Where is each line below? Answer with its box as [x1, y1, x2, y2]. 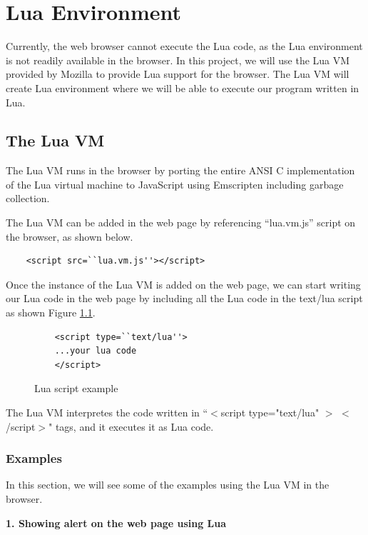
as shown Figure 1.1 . [6, 305, 96, 320]
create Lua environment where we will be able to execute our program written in [6, 80, 359, 95]
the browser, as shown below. [6, 229, 133, 244]
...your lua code [54, 346, 137, 356]
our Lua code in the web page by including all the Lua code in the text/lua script [6, 291, 363, 306]
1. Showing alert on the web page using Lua [6, 515, 227, 530]
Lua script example [34, 381, 118, 396]
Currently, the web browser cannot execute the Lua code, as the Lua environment [6, 39, 363, 54]
